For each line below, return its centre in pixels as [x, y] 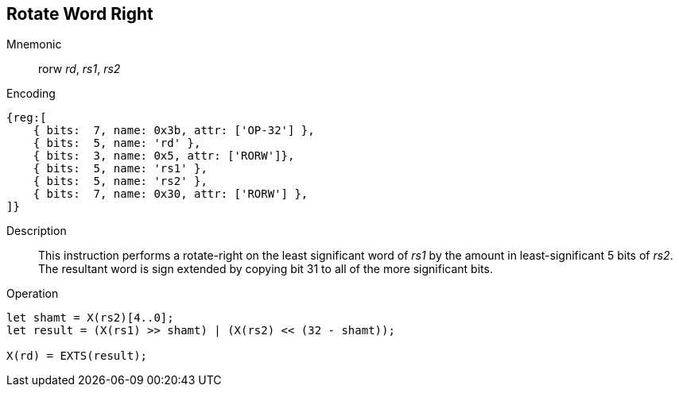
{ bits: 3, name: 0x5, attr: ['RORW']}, [164, 156]
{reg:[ [27, 118]
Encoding [31, 94]
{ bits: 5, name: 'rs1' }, [120, 169]
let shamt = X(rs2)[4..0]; [90, 318]
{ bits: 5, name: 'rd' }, [117, 143]
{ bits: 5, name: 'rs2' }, [120, 181]
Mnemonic [34, 44]
